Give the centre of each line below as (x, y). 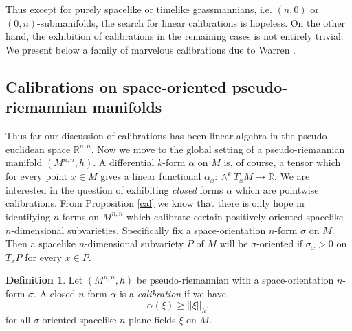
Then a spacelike (41, 243)
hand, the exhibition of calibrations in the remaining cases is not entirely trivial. (175, 36)
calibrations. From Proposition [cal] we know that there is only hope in (155, 203)
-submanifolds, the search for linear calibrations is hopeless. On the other (191, 22)
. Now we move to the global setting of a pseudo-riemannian (218, 149)
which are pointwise (277, 189)
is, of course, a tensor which (282, 162)
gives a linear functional (151, 176)
